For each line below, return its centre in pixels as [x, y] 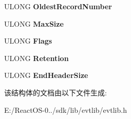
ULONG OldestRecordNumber [58, 6]
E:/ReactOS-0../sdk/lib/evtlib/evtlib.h [65, 110]
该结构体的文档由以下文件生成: [55, 92]
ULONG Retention [36, 58]
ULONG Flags [28, 41]
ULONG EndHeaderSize [46, 75]
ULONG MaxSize [34, 23]
